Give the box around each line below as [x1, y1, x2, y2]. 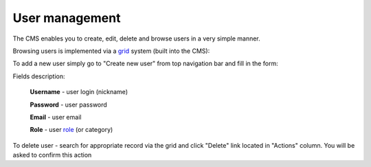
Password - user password [30, 100, 108, 109]
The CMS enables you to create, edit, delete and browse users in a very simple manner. [12, 34, 260, 43]
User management [12, 10, 121, 25]
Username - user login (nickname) [30, 88, 128, 96]
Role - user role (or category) [30, 126, 113, 134]
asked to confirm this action [12, 151, 92, 159]
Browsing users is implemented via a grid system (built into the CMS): [12, 47, 210, 55]
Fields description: [12, 72, 65, 80]
